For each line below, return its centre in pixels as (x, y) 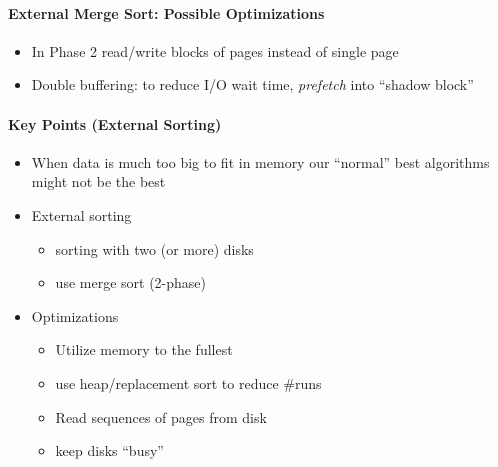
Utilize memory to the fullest (144, 349)
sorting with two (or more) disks (154, 248)
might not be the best (98, 181)
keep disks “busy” (109, 450)
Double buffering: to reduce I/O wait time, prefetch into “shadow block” (252, 84)
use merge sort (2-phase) (130, 282)
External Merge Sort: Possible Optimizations (166, 12)
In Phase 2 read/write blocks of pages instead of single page (215, 50)
